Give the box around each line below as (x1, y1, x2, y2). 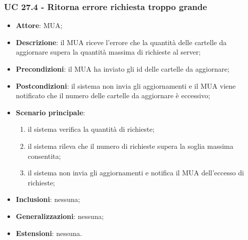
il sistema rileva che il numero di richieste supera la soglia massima (28, 140, 233, 151)
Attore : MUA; (16, 20, 63, 31)
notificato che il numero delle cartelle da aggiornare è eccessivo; (16, 90, 210, 101)
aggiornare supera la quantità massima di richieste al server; (16, 47, 201, 57)
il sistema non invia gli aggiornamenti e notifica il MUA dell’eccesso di (28, 167, 244, 178)
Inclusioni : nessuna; (16, 194, 80, 204)
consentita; (28, 150, 61, 161)
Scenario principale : (16, 107, 85, 117)
